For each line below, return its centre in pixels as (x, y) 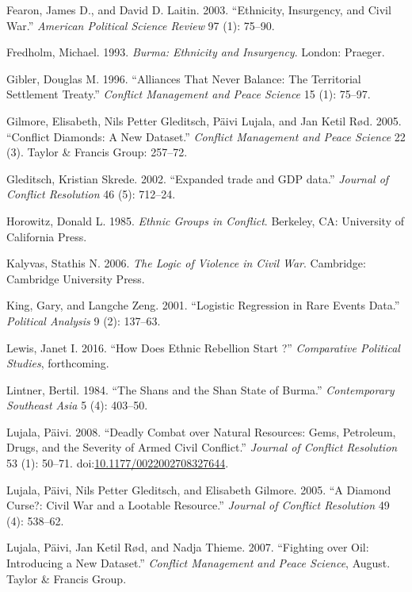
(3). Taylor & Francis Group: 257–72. (97, 152)
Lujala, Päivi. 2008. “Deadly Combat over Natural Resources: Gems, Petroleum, (201, 431)
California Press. (47, 236)
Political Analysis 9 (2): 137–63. (84, 320)
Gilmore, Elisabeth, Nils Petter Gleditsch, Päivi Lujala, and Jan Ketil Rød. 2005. (204, 120)
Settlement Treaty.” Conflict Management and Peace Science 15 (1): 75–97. (189, 94)
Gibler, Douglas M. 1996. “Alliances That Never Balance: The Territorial (184, 78)
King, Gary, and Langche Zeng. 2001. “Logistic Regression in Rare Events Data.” (203, 305)
